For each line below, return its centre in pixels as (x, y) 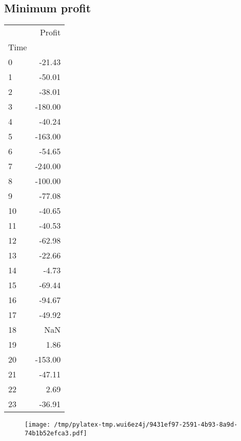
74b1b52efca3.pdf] (56, 433)
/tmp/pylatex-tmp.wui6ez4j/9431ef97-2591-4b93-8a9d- (146, 425)
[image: (38, 425)
